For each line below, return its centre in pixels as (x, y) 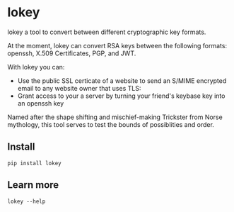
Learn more (33, 185)
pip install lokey (34, 163)
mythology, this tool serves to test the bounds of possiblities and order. (111, 124)
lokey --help (27, 201)
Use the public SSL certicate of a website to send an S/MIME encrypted (122, 80)
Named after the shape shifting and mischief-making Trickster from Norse (115, 117)
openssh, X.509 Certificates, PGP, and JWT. (72, 53)
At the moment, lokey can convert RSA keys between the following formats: (117, 45)
